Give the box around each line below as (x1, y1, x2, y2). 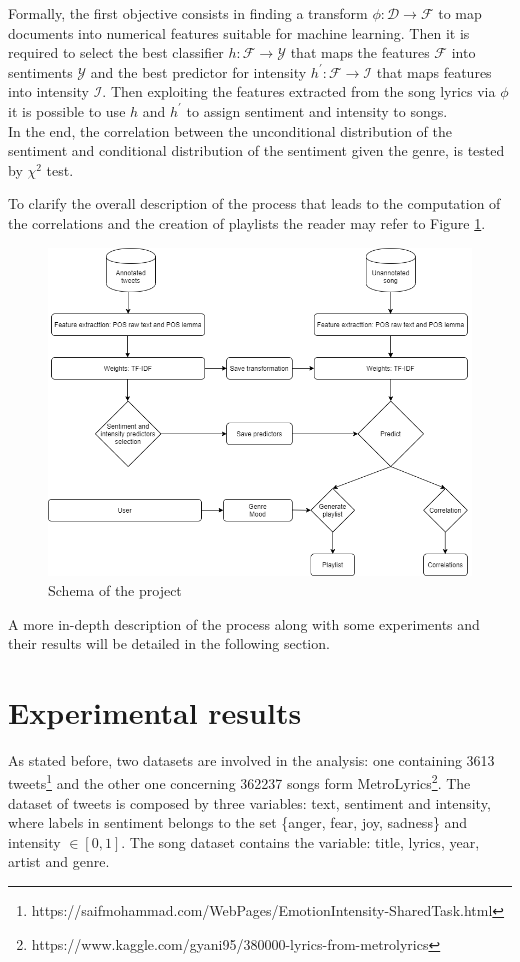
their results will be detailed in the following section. (8, 633, 330, 654)
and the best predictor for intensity (90, 61, 307, 82)
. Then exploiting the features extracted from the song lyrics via (102, 81, 496, 102)
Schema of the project (48, 579, 182, 600)
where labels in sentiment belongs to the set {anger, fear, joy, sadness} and (8, 812, 468, 833)
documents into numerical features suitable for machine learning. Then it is (8, 22, 470, 43)
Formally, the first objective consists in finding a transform (8, 3, 368, 23)
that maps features (376, 61, 492, 82)
